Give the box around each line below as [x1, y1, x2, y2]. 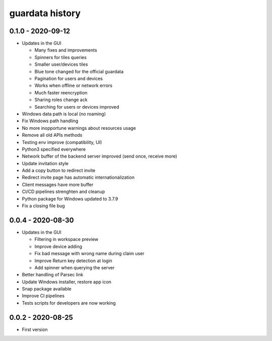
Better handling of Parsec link [22, 272, 84, 278]
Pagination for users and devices [34, 76, 103, 82]
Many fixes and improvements [34, 47, 98, 53]
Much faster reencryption [34, 89, 88, 95]
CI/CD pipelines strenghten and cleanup [22, 188, 105, 194]
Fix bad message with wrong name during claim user [34, 251, 145, 257]
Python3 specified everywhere [22, 146, 86, 152]
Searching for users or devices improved [34, 104, 119, 110]
